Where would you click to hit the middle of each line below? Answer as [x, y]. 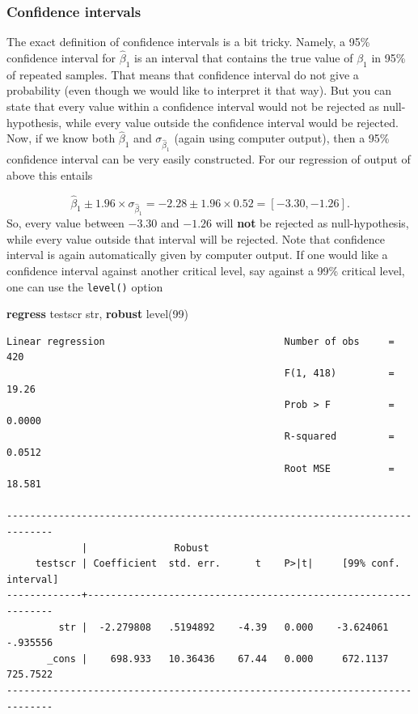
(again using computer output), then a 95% [282, 138]
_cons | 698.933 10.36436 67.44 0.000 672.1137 [218, 659]
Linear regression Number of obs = [201, 341]
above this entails [50, 174]
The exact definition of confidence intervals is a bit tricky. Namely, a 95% [188, 42]
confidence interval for [61, 58]
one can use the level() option [85, 286]
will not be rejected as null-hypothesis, [312, 223]
